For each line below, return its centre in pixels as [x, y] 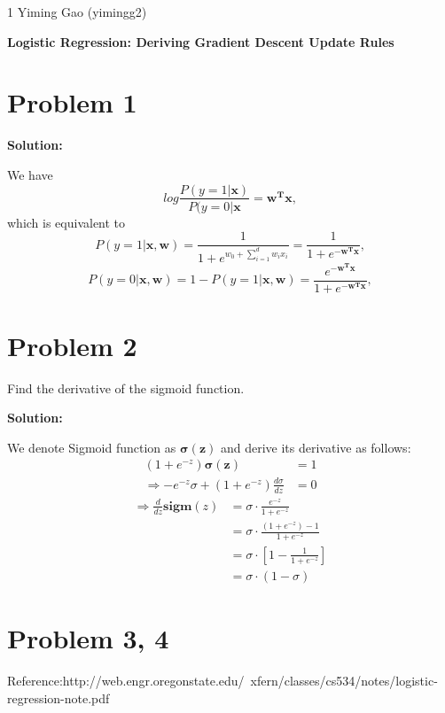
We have [30, 174]
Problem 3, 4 [88, 638]
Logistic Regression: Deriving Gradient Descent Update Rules [201, 41]
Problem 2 [72, 345]
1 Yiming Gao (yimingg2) [77, 12]
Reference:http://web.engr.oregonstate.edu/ [126, 681]
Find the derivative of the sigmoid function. [126, 387]
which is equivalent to [66, 222]
